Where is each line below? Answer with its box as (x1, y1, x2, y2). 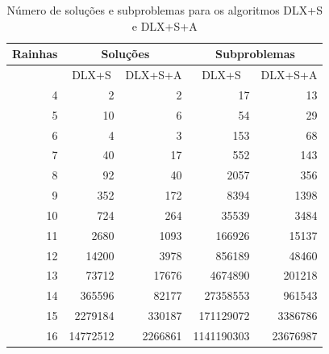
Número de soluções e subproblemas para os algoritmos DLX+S (6, 2, 323, 18)
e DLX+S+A (131, 17, 198, 34)
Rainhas (12, 45, 58, 62)
